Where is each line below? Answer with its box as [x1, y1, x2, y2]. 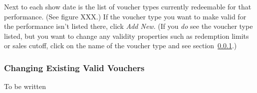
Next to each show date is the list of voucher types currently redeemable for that [4, 1, 252, 11]
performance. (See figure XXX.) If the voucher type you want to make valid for [4, 11, 247, 21]
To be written [4, 81, 46, 92]
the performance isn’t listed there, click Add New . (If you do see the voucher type [4, 21, 253, 31]
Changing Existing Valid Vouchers [4, 61, 145, 74]
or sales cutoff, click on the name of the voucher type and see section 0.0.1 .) [4, 40, 237, 51]
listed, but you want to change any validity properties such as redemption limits [4, 30, 249, 41]
